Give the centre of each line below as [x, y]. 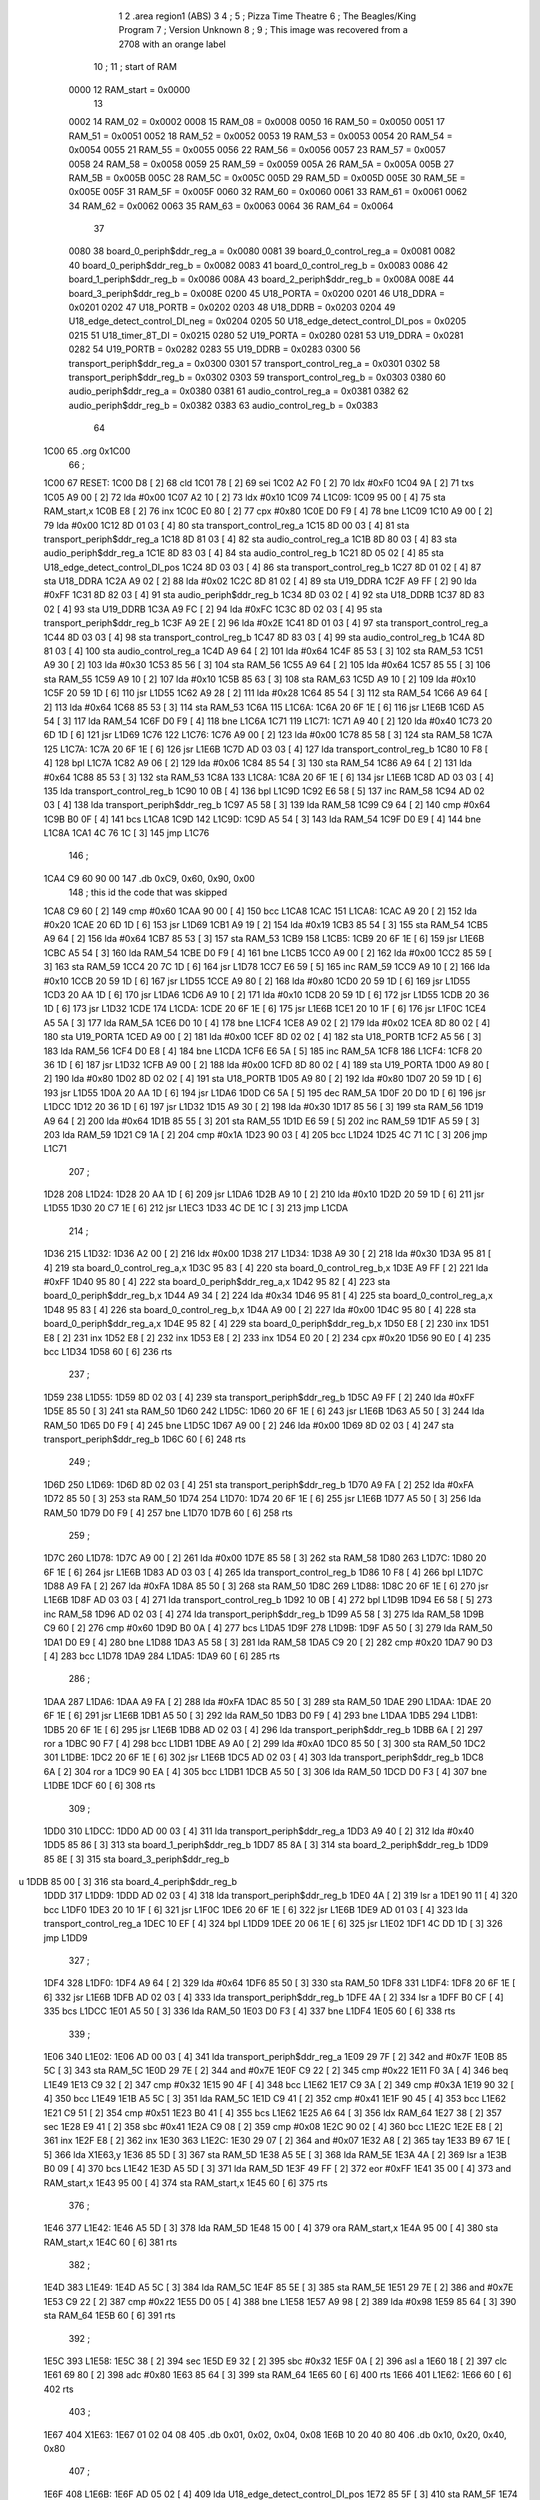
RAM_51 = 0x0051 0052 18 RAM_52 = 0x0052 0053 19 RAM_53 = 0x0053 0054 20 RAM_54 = [260, 136]
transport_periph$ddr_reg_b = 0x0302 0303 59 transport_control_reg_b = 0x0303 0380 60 [257, 377]
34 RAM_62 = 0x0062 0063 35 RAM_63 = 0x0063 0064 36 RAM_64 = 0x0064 [231, 206]
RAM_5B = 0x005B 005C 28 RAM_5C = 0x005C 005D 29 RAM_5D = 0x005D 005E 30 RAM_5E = [267, 177]
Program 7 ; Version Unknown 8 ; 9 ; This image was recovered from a [263, 30]
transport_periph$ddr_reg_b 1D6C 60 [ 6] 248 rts [145, 1439]
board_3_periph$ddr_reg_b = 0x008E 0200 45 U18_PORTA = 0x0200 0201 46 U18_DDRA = [256, 293]
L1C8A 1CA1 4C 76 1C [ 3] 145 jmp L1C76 [126, 833]
